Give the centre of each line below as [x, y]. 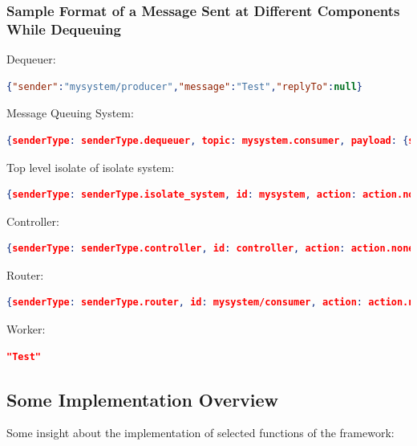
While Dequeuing [64, 29]
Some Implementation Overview [143, 399]
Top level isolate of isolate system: [91, 167]
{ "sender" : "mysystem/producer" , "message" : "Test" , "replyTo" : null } [184, 86]
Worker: [26, 329]
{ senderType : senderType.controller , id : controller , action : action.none [211, 249]
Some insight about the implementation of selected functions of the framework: [200, 433]
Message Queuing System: [70, 113]
